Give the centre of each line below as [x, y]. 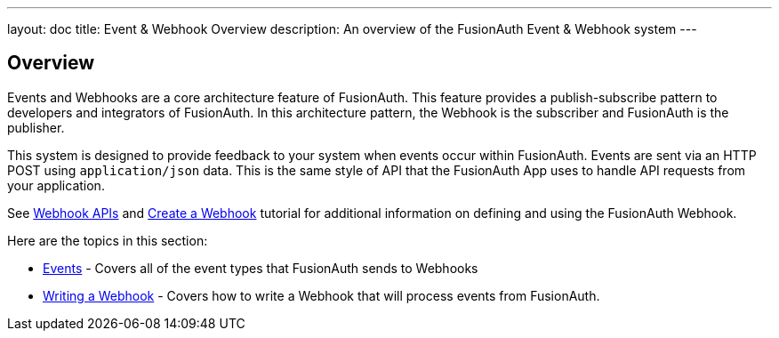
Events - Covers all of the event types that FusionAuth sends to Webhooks [261, 268]
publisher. [36, 127]
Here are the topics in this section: [108, 240]
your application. [56, 185]
